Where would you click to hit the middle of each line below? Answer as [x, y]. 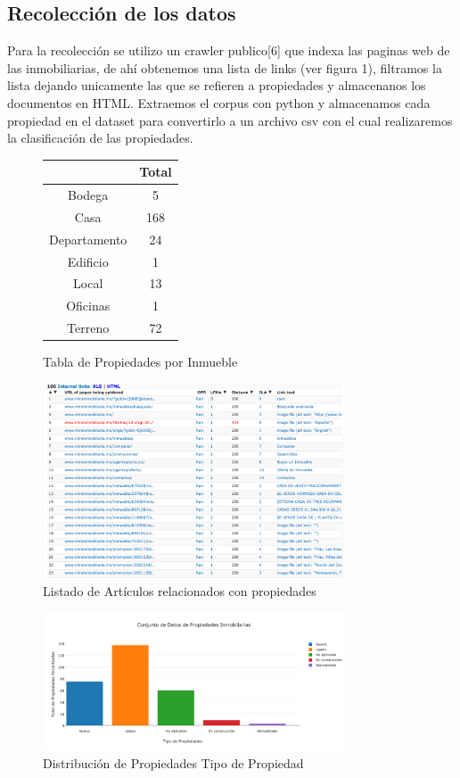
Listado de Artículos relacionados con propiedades [180, 591]
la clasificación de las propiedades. [100, 138]
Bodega [88, 195]
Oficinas [88, 306]
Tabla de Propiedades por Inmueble [140, 362]
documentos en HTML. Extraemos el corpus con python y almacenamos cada [219, 102]
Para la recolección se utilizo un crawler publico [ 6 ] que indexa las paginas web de [229, 50]
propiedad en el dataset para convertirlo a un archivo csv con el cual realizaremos [230, 120]
